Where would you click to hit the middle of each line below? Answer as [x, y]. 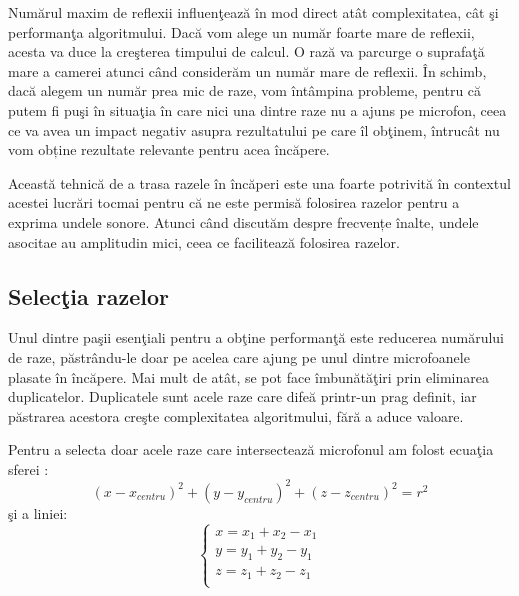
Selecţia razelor [89, 295]
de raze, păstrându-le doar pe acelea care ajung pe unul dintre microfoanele [239, 356]
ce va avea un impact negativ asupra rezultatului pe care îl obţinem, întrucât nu [254, 129]
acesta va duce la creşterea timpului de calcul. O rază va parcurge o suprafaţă [246, 51]
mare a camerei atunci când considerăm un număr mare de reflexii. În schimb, [247, 70]
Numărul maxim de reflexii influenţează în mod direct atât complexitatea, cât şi [253, 12]
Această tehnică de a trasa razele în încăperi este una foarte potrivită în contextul [259, 182]
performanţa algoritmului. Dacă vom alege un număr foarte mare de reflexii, [241, 31]
